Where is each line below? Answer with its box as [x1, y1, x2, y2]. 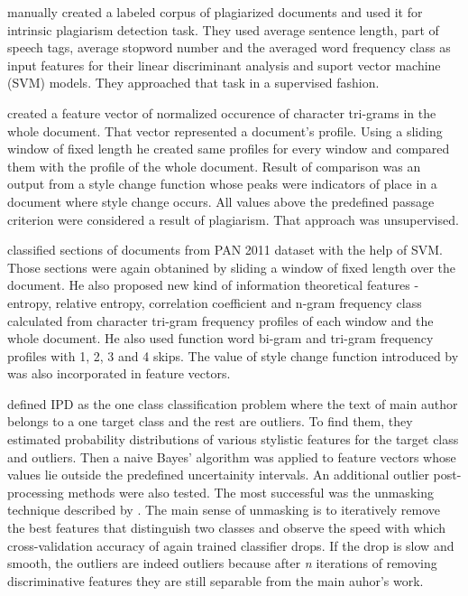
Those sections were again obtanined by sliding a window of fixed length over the [7, 257, 455, 276]
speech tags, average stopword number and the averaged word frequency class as [7, 38, 451, 57]
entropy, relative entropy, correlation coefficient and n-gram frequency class [7, 293, 422, 312]
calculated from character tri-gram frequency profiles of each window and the [7, 311, 434, 330]
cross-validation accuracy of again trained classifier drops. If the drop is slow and [7, 535, 454, 554]
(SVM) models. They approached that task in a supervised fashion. [7, 73, 380, 92]
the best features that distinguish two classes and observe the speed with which [7, 518, 446, 537]
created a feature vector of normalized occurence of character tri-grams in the [7, 103, 436, 122]
